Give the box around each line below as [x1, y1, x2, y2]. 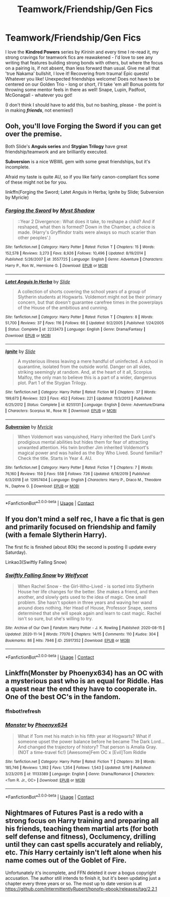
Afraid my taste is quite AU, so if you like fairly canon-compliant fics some [5, 173, 159, 180]
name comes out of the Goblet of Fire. [5, 856, 127, 865]
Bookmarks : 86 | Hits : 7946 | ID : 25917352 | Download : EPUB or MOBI [5, 638, 130, 643]
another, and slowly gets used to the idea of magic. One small [17, 594, 147, 600]
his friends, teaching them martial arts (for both [5, 824, 158, 833]
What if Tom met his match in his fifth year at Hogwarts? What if [17, 733, 151, 739]
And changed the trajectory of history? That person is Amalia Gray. [17, 744, 157, 750]
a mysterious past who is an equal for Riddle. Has [5, 677, 164, 686]
